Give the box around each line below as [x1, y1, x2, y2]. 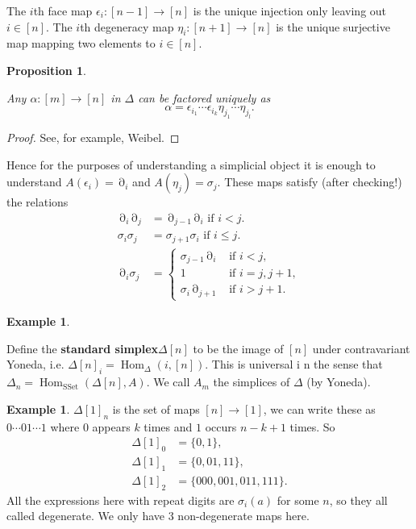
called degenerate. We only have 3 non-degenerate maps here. [6, 507, 310, 524]
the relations [6, 194, 69, 210]
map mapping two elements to [6, 35, 156, 52]
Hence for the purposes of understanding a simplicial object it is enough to [6, 156, 376, 173]
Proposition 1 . [6, 61, 86, 78]
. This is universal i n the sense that [205, 356, 383, 373]
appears [92, 418, 131, 435]
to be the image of [193, 339, 284, 356]
